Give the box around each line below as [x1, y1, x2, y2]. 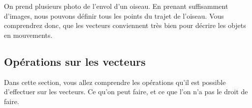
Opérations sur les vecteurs [4, 54, 146, 69]
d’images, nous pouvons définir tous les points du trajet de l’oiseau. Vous [4, 10, 224, 21]
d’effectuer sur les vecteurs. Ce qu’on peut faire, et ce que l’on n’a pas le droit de [4, 86, 248, 97]
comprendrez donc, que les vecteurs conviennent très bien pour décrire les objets [4, 20, 246, 30]
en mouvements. [4, 29, 53, 40]
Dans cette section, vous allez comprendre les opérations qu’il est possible [4, 77, 226, 87]
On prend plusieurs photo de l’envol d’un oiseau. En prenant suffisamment [4, 1, 228, 11]
